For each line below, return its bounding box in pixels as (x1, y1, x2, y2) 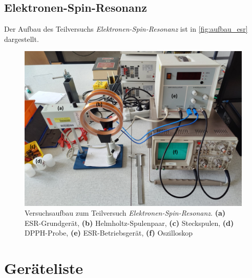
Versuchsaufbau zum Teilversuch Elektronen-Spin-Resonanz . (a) (25, 207, 225, 218)
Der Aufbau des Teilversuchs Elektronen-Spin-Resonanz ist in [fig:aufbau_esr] (4, 24, 248, 34)
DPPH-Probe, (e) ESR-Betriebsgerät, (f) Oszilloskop (25, 227, 193, 238)
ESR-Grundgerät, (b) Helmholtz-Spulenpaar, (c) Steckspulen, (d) (25, 217, 234, 228)
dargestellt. (4, 33, 39, 44)
